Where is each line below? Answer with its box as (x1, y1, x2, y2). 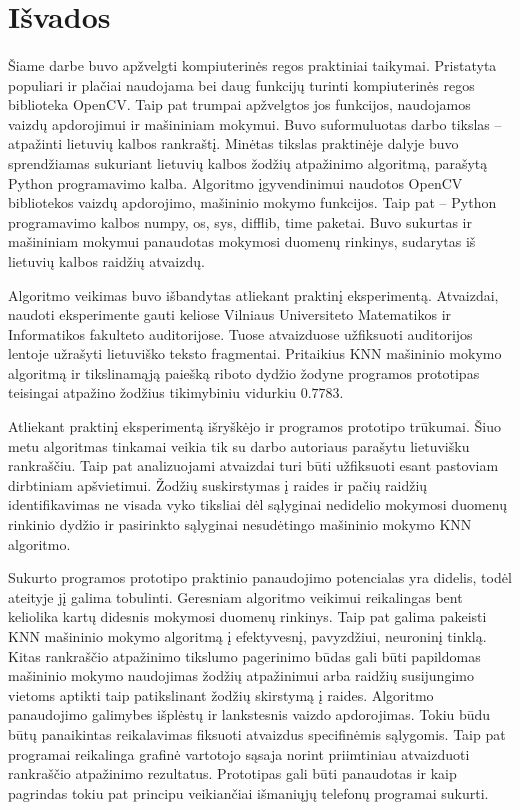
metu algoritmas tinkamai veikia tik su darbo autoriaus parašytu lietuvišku (8, 435, 470, 456)
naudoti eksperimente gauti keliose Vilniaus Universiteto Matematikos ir (8, 304, 452, 325)
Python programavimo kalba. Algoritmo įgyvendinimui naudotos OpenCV (8, 172, 463, 193)
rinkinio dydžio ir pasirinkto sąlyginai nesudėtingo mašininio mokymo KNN (8, 514, 472, 535)
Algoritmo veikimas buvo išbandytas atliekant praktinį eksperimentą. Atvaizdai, (8, 284, 499, 305)
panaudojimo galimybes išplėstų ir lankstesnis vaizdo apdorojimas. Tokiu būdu (8, 704, 491, 725)
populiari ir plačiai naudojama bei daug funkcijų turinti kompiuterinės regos (8, 74, 475, 95)
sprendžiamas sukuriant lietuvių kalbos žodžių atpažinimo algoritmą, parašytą (8, 152, 488, 173)
